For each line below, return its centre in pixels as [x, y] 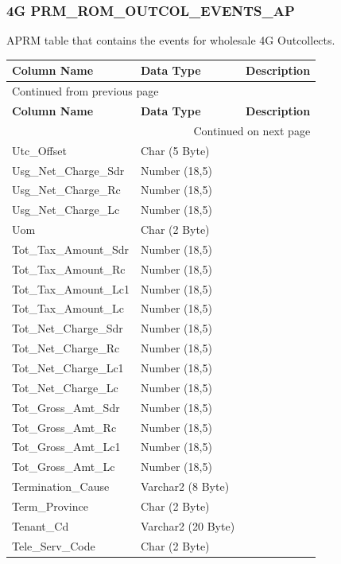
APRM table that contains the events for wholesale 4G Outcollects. [171, 40]
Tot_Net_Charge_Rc [66, 348]
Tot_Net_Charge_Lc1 [68, 367]
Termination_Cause [61, 486]
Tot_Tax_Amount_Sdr [71, 249]
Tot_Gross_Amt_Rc [64, 427]
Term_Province [50, 506]
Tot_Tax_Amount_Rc [69, 268]
